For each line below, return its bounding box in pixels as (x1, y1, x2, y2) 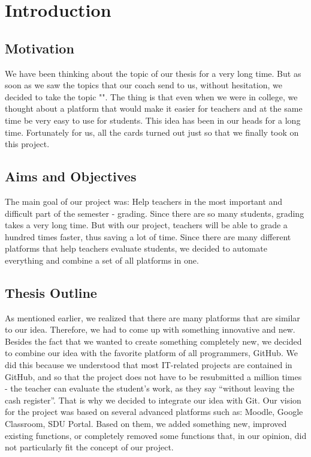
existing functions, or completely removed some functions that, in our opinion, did (5, 429, 307, 441)
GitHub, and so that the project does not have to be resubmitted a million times (5, 370, 302, 383)
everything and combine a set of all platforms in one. (5, 253, 199, 266)
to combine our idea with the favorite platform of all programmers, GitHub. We (5, 347, 298, 359)
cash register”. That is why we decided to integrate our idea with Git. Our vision (5, 393, 301, 406)
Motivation (5, 38, 74, 57)
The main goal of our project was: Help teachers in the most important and (5, 195, 283, 207)
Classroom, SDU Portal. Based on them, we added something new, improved (5, 417, 287, 430)
